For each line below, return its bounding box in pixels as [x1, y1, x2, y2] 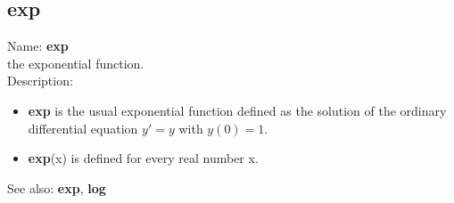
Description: [7, 71, 73, 90]
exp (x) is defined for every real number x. [28, 149, 259, 167]
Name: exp [7, 37, 69, 55]
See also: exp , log [7, 178, 106, 197]
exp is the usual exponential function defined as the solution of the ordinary [28, 101, 447, 119]
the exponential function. [7, 53, 144, 72]
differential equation [28, 118, 138, 137]
